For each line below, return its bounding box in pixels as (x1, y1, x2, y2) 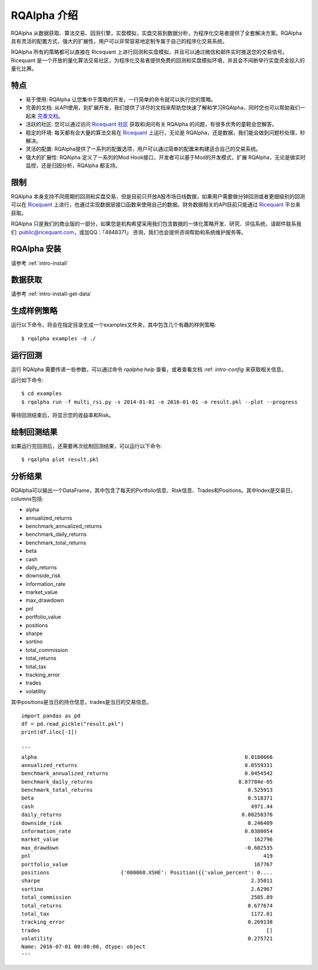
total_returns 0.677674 (21, 902, 273, 909)
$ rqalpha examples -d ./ (21, 335, 97, 342)
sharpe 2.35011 (21, 877, 273, 884)
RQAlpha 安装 (11, 244, 62, 254)
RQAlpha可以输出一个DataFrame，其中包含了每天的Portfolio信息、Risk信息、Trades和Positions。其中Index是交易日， (11, 487, 296, 494)
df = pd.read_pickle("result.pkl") (21, 720, 124, 727)
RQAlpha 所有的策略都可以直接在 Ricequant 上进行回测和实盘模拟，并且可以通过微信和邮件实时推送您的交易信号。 (11, 48, 288, 55)
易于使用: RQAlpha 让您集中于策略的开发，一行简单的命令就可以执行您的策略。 (25, 96, 216, 103)
